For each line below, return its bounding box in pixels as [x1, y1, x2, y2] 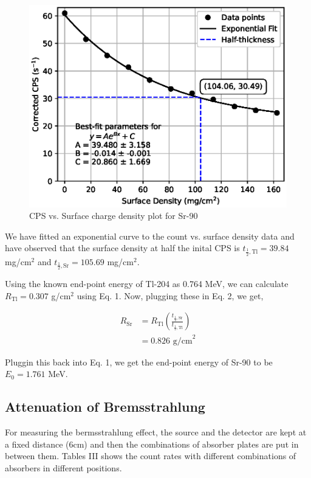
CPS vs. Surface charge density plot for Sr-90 [29, 209, 198, 222]
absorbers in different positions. [5, 462, 122, 474]
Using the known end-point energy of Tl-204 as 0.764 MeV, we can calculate [5, 277, 289, 290]
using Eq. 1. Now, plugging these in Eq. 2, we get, [77, 289, 264, 302]
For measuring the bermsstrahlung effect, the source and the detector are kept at [5, 426, 307, 438]
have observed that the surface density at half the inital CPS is [5, 241, 240, 254]
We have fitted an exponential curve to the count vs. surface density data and [5, 229, 295, 242]
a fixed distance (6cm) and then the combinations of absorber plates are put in [5, 437, 299, 450]
